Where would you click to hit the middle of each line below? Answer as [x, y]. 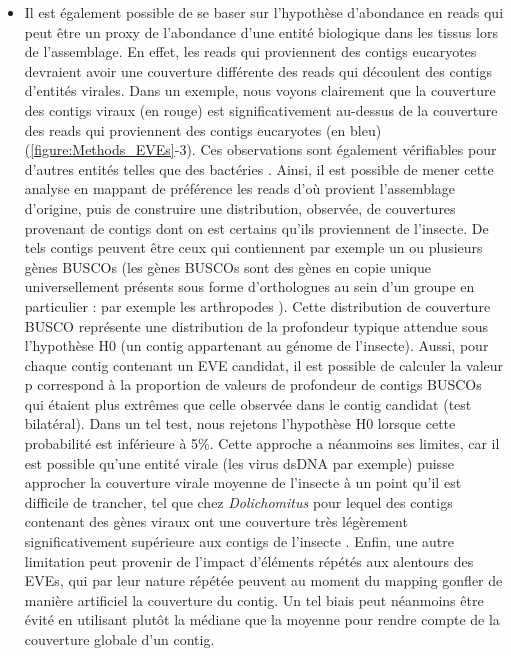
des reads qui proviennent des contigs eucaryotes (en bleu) [203, 129]
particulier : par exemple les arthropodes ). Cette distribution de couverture [257, 305]
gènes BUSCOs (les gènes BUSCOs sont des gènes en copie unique [227, 266]
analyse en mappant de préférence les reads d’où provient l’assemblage [240, 188]
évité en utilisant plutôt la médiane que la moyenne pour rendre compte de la [262, 619]
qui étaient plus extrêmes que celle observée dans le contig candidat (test [248, 403]
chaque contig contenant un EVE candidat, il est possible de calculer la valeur [264, 364]
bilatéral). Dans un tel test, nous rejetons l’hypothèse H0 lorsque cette [240, 423]
